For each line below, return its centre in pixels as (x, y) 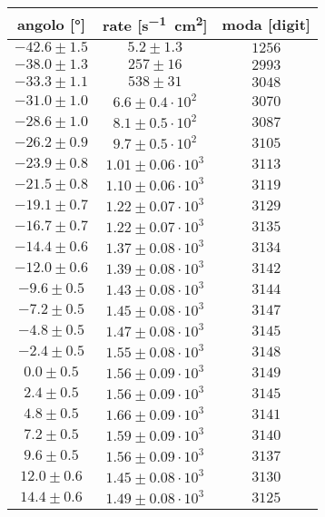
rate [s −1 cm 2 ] (155, 24)
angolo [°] (51, 24)
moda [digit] (266, 24)
